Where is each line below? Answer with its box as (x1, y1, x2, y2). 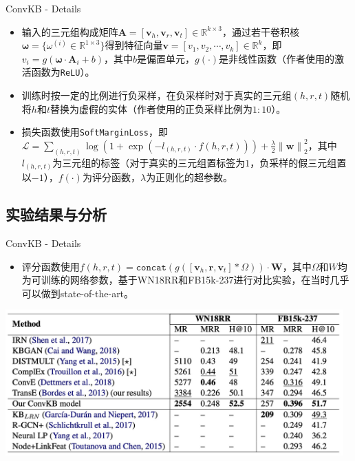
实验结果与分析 (6, 204, 107, 225)
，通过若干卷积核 (222, 24, 299, 39)
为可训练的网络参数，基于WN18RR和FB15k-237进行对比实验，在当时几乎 (21, 272, 349, 287)
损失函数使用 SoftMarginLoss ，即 (21, 125, 169, 139)
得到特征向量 (105, 38, 163, 52)
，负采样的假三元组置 (250, 155, 347, 169)
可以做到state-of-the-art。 (21, 286, 134, 300)
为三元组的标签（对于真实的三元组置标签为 (52, 155, 246, 169)
